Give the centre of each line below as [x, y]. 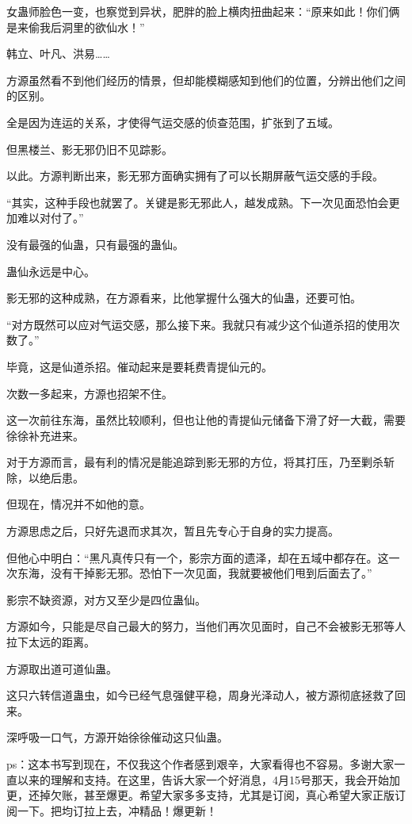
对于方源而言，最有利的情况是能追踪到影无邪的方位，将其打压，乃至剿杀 [195, 462]
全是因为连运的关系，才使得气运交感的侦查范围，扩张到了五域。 [173, 122]
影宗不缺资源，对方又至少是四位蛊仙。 [106, 599]
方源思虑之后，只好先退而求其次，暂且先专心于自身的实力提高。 [173, 531]
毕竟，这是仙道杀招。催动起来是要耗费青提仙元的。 [139, 366]
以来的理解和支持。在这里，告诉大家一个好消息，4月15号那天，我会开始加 [208, 779]
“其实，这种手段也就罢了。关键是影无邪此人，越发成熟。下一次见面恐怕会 [198, 202]
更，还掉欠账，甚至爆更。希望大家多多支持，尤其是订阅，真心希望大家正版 [200, 795]
